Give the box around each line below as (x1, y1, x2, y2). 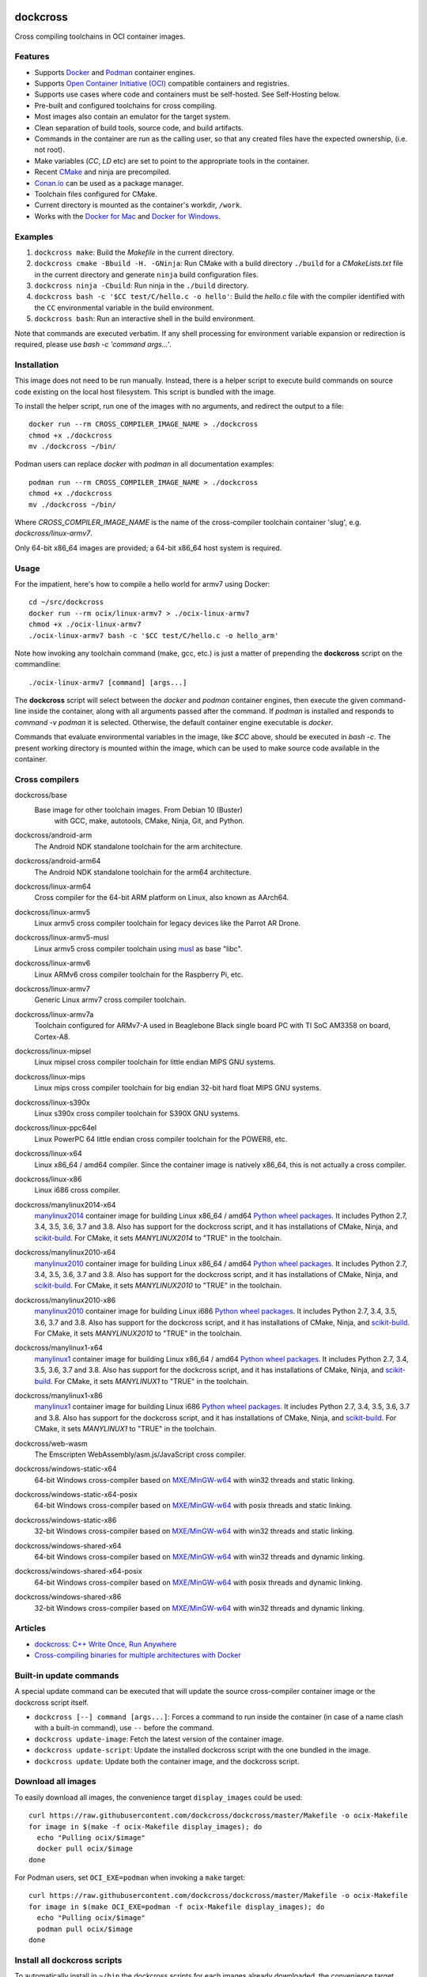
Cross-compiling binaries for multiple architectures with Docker (34, 1650, 241, 1660)
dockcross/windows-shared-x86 (14, 1592, 122, 1601)
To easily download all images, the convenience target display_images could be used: (14, 1792, 303, 1802)
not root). (34, 145, 65, 154)
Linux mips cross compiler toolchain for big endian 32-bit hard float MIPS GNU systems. (34, 1083, 322, 1093)
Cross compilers (14, 773, 79, 784)
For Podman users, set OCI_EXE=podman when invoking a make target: (14, 1873, 245, 1882)
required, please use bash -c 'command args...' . (14, 340, 172, 349)
